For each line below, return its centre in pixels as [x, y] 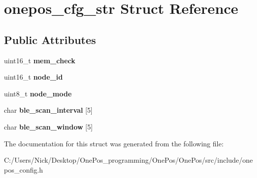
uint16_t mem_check [40, 60]
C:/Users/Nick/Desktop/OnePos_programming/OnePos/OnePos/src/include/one [128, 160]
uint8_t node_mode [38, 93]
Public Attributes [50, 39]
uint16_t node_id [33, 77]
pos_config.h [24, 169]
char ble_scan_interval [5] [48, 110]
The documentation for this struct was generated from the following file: [114, 143]
